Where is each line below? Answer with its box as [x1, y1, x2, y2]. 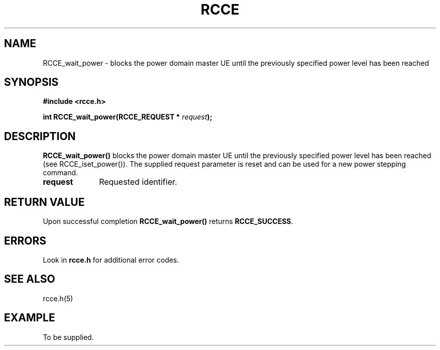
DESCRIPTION [4, 130, 76, 143]
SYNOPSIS [4, 76, 59, 89]
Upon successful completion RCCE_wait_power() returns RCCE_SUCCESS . [43, 217, 293, 226]
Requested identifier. [99, 177, 177, 187]
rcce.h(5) [43, 294, 73, 303]
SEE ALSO [4, 273, 55, 286]
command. [43, 168, 78, 177]
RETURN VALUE [4, 195, 85, 208]
